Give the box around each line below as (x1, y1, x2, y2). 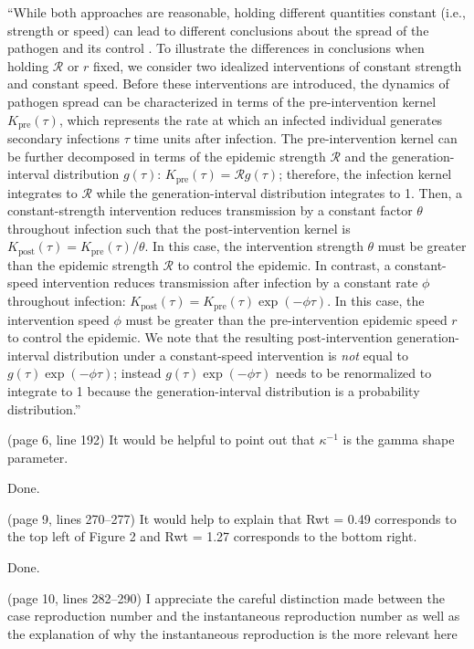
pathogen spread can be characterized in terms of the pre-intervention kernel (7, 91, 437, 110)
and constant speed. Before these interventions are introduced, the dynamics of (7, 74, 449, 93)
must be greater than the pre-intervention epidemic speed (125, 309, 448, 329)
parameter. (7, 447, 68, 466)
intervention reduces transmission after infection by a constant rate (42, 273, 418, 292)
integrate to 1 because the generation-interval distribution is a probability (7, 381, 420, 400)
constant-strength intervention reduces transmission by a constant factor (7, 201, 413, 220)
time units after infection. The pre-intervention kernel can (133, 129, 458, 148)
